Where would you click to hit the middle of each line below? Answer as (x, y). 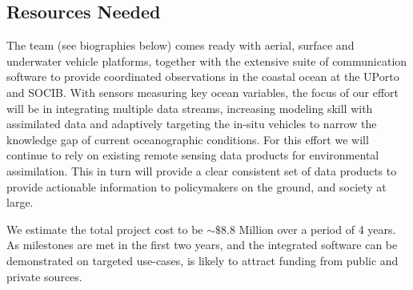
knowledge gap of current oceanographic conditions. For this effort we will (188, 139)
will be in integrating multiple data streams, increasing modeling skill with (190, 108)
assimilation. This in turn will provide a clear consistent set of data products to (202, 170)
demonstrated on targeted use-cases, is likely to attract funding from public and (202, 260)
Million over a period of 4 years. (317, 229)
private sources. (44, 276)
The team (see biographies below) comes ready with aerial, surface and (180, 45)
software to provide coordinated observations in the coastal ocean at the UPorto (203, 77)
